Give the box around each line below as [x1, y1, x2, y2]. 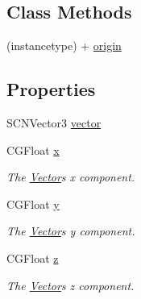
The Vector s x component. [6, 168, 135, 185]
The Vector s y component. [6, 222, 135, 239]
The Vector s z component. [6, 276, 135, 293]
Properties [6, 77, 96, 102]
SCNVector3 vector [6, 114, 102, 131]
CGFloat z [6, 249, 59, 266]
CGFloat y [6, 195, 60, 212]
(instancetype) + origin [6, 37, 122, 54]
